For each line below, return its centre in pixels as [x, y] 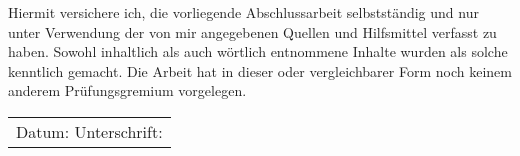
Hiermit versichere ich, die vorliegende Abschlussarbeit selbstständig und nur [243, 12]
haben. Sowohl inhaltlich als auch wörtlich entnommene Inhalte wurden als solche [258, 51]
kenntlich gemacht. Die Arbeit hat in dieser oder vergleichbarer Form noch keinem [260, 70]
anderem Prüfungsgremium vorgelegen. [127, 90]
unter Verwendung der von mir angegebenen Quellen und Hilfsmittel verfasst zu [252, 31]
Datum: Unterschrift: [89, 131]
